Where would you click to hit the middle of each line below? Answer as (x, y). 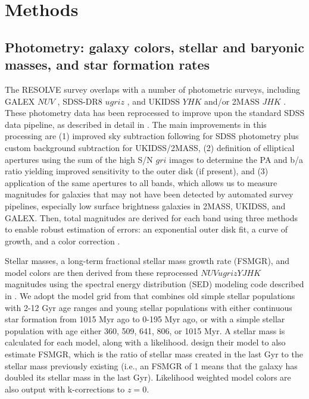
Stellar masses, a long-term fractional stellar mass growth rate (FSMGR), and (147, 261)
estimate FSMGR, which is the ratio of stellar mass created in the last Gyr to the (154, 354)
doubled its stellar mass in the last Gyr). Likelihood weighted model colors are (148, 377)
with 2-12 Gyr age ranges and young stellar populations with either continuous (149, 307)
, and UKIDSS (154, 101)
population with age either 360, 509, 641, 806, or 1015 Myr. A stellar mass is (145, 330)
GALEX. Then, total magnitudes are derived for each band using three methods (152, 217)
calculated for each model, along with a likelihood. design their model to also (145, 342)
